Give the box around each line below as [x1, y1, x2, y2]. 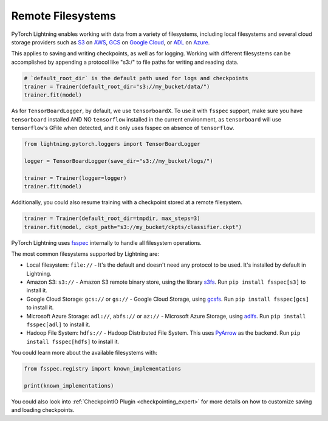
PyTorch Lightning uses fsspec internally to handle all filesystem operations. [11, 239, 202, 246]
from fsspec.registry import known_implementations [24, 365, 182, 372]
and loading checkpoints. [11, 406, 75, 414]
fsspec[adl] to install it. [26, 321, 91, 328]
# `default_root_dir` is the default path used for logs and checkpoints [24, 75, 248, 81]
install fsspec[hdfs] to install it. [26, 338, 120, 345]
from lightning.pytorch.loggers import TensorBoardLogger [24, 140, 200, 148]
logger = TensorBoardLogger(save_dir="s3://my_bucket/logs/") [24, 158, 213, 165]
